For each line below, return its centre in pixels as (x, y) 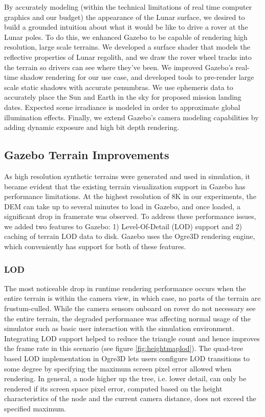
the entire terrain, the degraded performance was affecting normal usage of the (127, 318)
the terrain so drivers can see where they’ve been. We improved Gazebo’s (119, 67)
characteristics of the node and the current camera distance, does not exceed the (130, 398)
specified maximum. (35, 409)
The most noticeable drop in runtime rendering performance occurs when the (125, 288)
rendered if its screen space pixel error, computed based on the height (113, 388)
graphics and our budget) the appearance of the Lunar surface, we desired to (125, 17)
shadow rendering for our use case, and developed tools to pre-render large (137, 77)
